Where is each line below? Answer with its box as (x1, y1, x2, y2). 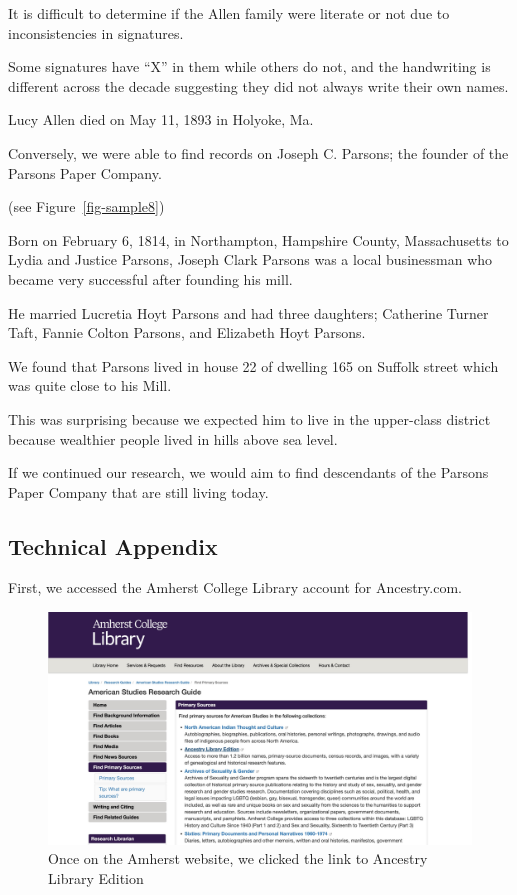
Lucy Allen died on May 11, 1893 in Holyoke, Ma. (8, 109, 314, 130)
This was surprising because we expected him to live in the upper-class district (8, 408, 491, 429)
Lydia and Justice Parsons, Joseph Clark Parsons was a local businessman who (8, 249, 493, 270)
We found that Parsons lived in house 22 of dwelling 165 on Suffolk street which (8, 355, 499, 376)
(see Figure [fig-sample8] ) (8, 196, 165, 217)
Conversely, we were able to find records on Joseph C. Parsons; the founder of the (8, 142, 509, 163)
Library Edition (48, 867, 144, 888)
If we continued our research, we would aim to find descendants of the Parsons (8, 462, 489, 483)
